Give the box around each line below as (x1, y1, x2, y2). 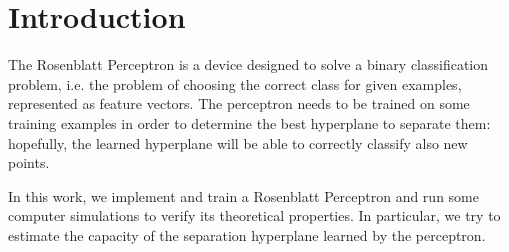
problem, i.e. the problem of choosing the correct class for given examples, (8, 73, 462, 94)
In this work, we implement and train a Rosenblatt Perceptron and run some (8, 185, 479, 206)
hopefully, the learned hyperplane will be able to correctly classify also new (8, 132, 468, 153)
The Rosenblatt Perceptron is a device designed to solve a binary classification (8, 54, 489, 75)
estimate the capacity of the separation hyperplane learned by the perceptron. (8, 224, 486, 245)
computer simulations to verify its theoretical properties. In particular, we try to (8, 205, 501, 226)
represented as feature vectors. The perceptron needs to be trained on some (8, 93, 470, 114)
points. (8, 152, 50, 173)
